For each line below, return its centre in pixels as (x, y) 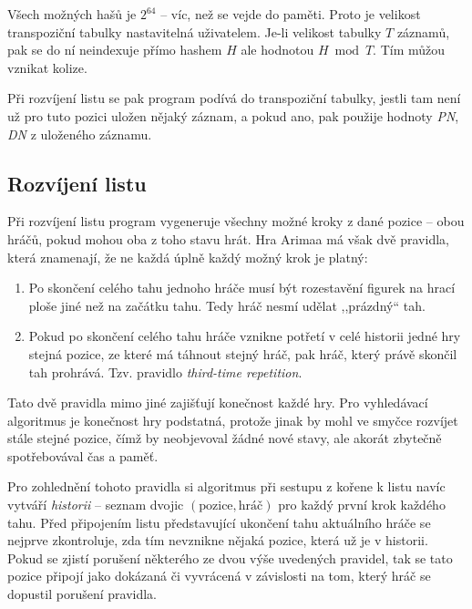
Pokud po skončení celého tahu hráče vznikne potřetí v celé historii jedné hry (245, 336)
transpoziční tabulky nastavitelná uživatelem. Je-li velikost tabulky (195, 31)
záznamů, (423, 31)
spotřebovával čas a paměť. (83, 455)
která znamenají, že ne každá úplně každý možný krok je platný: (188, 257)
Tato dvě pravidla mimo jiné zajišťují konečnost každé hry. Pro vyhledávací (218, 403)
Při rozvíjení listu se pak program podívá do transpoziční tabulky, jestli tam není (234, 98)
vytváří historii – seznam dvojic (96, 505)
